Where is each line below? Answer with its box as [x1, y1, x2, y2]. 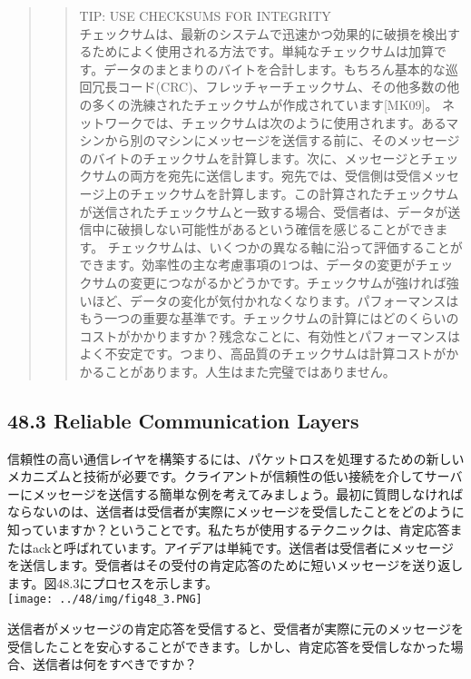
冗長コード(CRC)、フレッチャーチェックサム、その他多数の [92, 77, 447, 96]
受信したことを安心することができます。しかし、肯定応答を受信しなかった [7, 636, 451, 655]
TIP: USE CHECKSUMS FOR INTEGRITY [79, 6, 331, 25]
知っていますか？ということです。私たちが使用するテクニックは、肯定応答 [7, 520, 450, 539]
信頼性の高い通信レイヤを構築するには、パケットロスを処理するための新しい [7, 448, 465, 467]
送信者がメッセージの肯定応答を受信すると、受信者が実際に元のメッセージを [7, 619, 464, 638]
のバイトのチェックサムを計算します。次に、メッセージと [79, 148, 421, 167]
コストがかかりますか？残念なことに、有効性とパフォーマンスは [79, 326, 460, 345]
